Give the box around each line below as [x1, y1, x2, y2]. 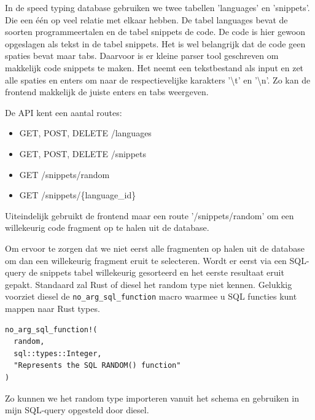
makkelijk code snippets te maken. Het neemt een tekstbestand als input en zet [5, 61, 304, 74]
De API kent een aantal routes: [5, 106, 122, 119]
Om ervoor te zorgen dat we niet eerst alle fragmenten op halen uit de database [5, 241, 305, 254]
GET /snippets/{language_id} [19, 189, 136, 201]
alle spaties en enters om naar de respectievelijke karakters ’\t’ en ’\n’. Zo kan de [5, 73, 311, 86]
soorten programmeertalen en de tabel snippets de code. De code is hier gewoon [5, 25, 306, 38]
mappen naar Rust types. [5, 301, 100, 314]
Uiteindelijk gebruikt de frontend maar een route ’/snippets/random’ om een [5, 209, 294, 222]
